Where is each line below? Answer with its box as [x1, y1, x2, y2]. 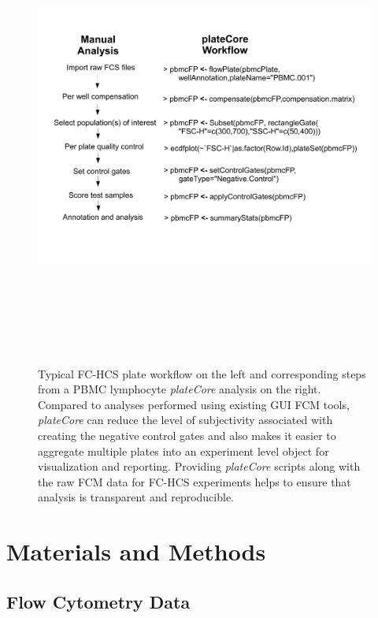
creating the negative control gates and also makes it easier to [38, 426, 336, 443]
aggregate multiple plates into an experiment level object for [38, 442, 329, 459]
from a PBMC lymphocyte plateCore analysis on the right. [38, 381, 321, 397]
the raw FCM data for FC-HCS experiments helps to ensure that [38, 473, 351, 490]
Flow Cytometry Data [6, 589, 191, 613]
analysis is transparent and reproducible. [38, 489, 235, 505]
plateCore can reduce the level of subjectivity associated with [38, 411, 333, 428]
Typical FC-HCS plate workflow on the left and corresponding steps [38, 365, 366, 382]
